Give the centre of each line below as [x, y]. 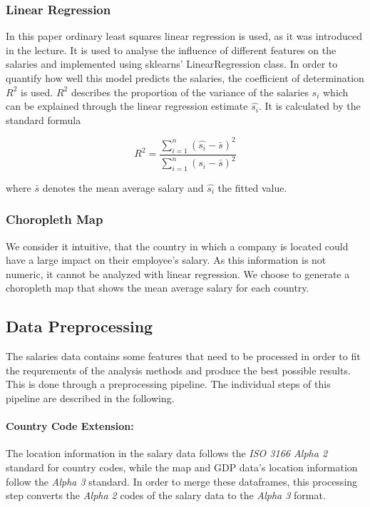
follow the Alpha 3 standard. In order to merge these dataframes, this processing [182, 481]
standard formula [43, 119]
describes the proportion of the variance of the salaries [190, 92]
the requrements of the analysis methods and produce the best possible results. [178, 370]
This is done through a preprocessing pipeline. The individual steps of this [168, 384]
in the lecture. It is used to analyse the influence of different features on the [171, 50]
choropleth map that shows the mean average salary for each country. [158, 288]
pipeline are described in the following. [90, 398]
